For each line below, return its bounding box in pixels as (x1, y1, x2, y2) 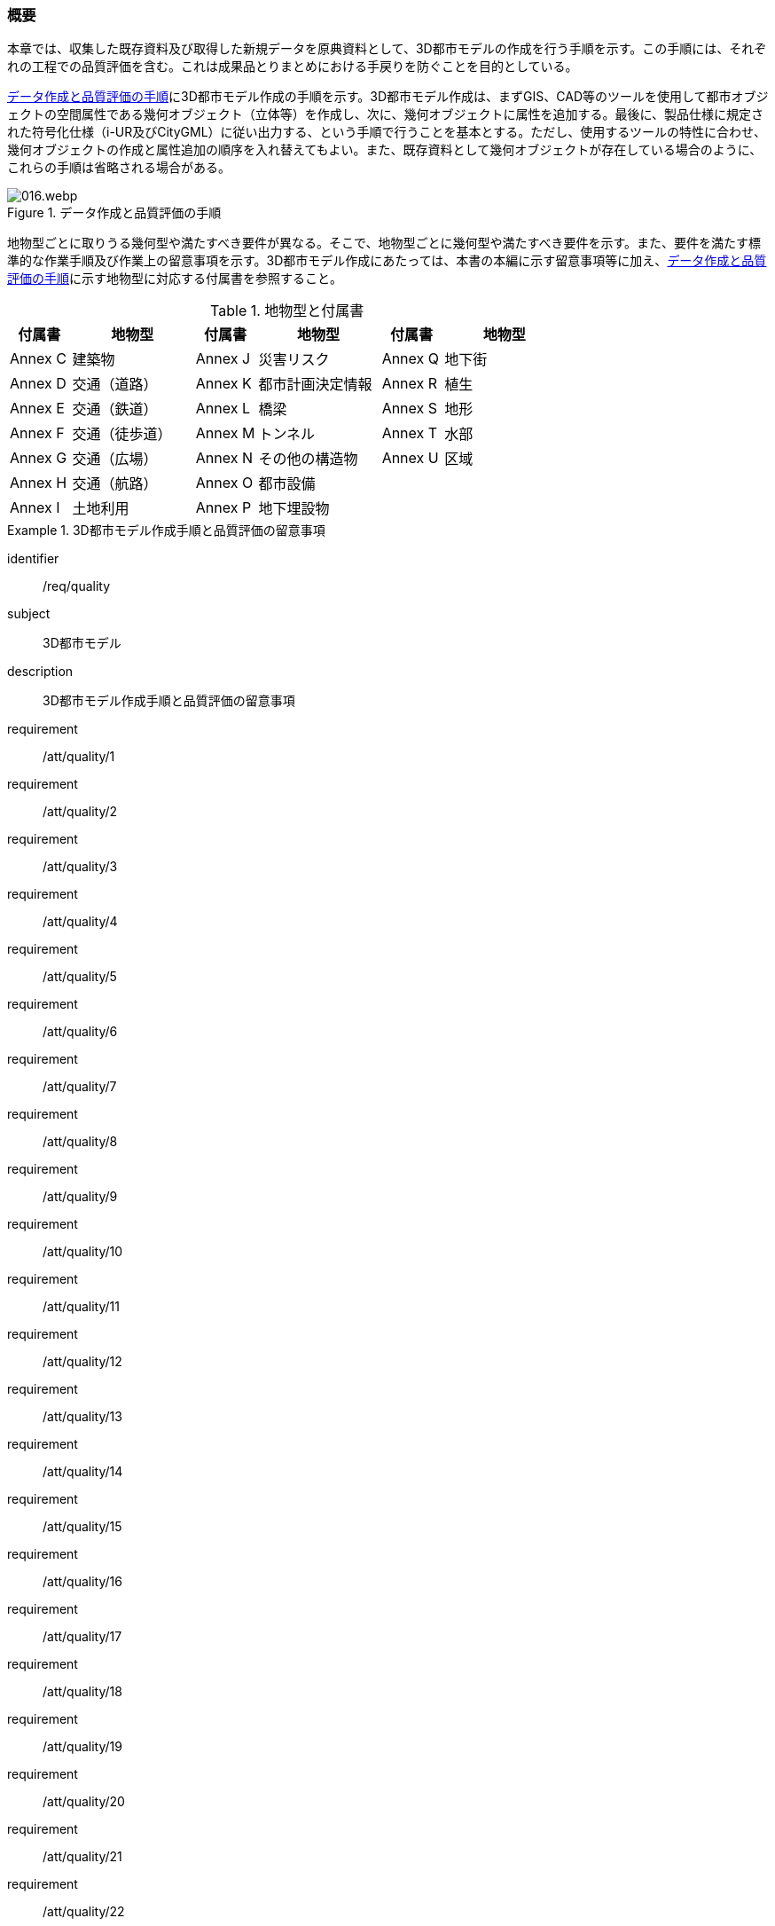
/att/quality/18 (43, 1684, 122, 1700)
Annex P (195, 499, 252, 517)
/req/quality (43, 578, 111, 594)
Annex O (195, 474, 254, 492)
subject (7, 606, 51, 622)
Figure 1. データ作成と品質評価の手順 (7, 205, 222, 221)
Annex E (10, 399, 65, 418)
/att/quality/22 (43, 1904, 125, 1920)
